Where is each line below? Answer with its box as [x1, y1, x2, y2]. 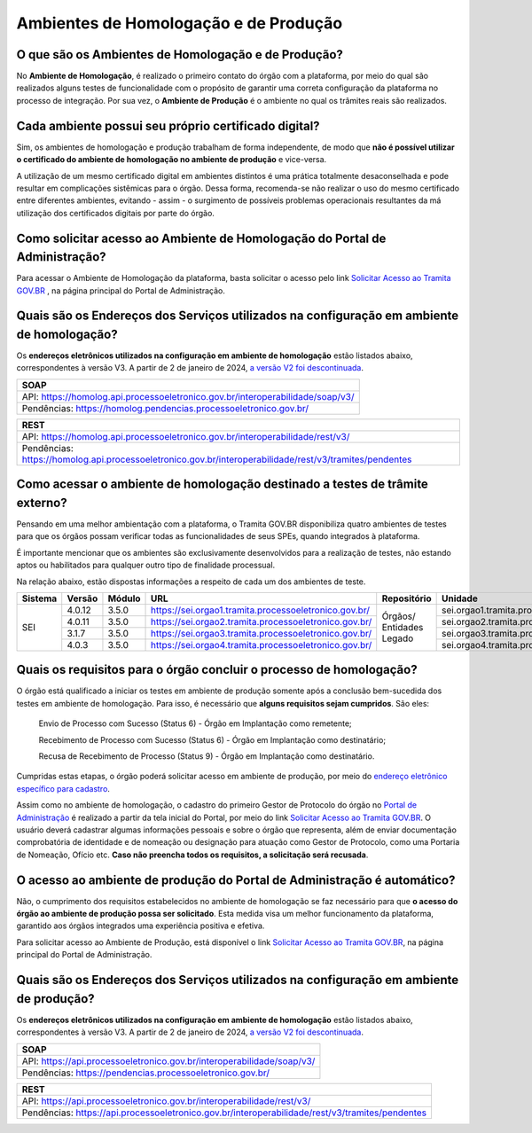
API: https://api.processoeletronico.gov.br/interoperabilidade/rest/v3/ [21, 1095, 311, 1107]
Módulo [107, 592, 141, 605]
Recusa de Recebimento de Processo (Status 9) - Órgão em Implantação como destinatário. [38, 751, 375, 762]
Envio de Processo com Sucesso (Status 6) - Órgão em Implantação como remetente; [38, 718, 352, 729]
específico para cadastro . [16, 783, 111, 793]
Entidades [381, 621, 424, 634]
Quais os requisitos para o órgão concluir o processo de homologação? [16, 662, 418, 677]
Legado [381, 632, 414, 645]
